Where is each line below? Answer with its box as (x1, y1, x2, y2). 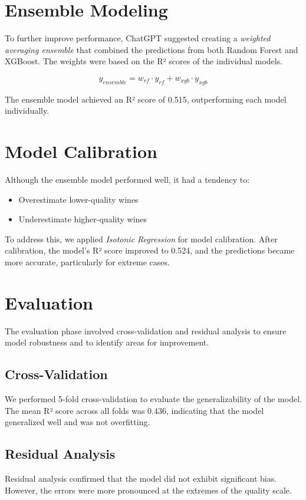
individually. (5, 104, 50, 117)
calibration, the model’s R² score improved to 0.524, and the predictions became (5, 244, 295, 256)
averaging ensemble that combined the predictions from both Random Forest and (5, 43, 298, 55)
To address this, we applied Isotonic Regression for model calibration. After (5, 232, 278, 245)
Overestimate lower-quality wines (18, 193, 139, 205)
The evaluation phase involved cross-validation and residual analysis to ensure (5, 324, 287, 337)
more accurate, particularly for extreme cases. (5, 255, 170, 268)
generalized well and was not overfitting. (5, 416, 150, 428)
